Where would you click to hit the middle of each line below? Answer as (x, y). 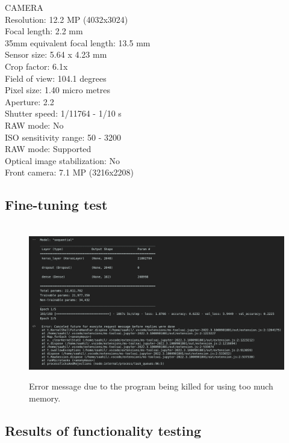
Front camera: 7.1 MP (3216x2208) (69, 172)
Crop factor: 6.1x (36, 66)
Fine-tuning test (56, 205)
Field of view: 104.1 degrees (56, 78)
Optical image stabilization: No (63, 160)
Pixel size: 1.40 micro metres (57, 90)
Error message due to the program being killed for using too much (151, 386)
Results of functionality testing (103, 430)
